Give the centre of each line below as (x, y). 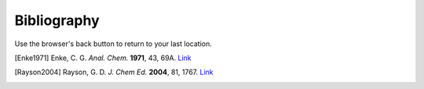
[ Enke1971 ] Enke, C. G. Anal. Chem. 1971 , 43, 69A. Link (103, 58)
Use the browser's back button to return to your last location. (113, 44)
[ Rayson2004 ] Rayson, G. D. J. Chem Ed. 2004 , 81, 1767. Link (114, 72)
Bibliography (57, 20)
